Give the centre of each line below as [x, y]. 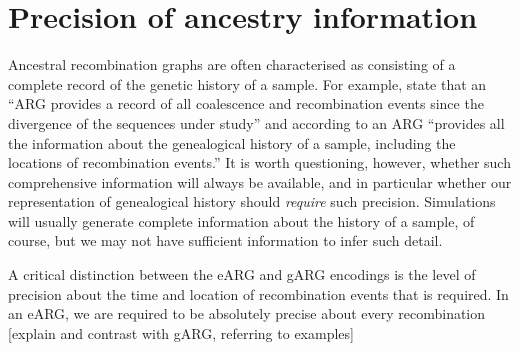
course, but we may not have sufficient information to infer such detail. [225, 240]
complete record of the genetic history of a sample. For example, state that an [247, 83]
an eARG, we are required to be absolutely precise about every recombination [247, 313]
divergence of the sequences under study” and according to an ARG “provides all [256, 122]
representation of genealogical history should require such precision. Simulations [252, 201]
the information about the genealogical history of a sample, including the [232, 142]
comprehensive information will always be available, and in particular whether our [260, 181]
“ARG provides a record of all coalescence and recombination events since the [246, 103]
